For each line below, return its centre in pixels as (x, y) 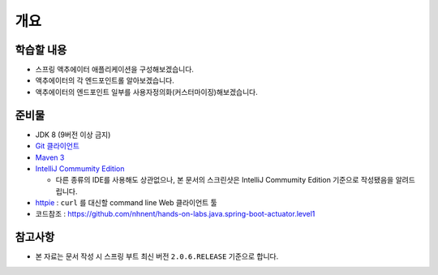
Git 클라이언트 (58, 146)
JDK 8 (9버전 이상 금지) (73, 135)
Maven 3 (50, 157)
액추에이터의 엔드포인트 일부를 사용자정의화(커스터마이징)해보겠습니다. (147, 92)
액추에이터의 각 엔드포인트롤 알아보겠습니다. (105, 80)
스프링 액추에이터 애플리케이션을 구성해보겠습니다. (115, 70)
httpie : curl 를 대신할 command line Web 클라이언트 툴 (127, 203)
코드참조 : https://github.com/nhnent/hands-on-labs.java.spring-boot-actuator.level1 (175, 214)
